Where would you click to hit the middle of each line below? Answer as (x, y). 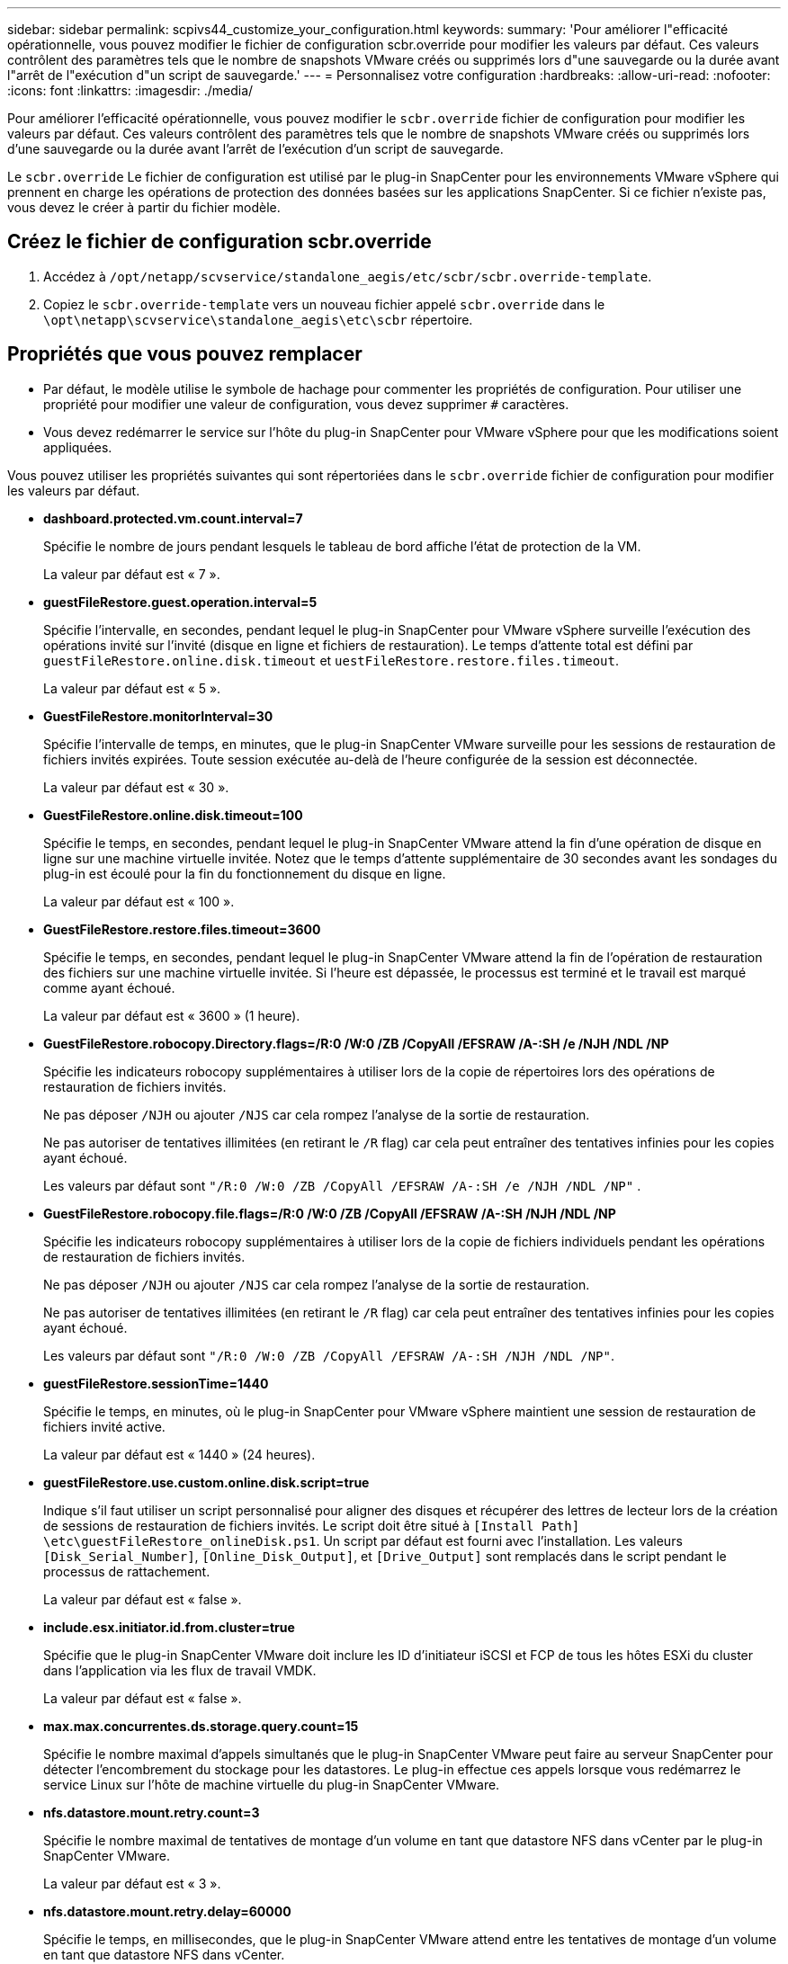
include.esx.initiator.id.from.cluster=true (169, 1627)
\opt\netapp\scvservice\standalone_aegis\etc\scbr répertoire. (258, 319)
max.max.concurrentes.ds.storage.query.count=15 (201, 1726)
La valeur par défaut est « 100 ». (139, 901)
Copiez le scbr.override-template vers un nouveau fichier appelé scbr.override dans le (324, 304)
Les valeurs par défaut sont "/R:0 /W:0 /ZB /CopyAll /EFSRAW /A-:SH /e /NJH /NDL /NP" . (342, 1185)
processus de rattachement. (127, 1571)
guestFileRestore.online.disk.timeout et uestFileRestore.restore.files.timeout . (331, 660)
